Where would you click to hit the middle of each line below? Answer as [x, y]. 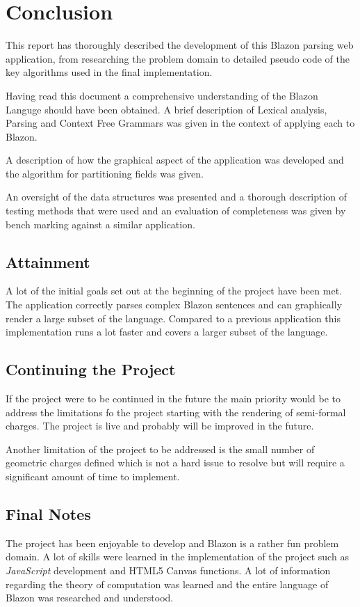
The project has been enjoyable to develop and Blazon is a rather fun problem [172, 543]
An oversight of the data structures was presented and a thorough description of [177, 197]
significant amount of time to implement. [93, 476]
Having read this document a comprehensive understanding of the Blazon [162, 95]
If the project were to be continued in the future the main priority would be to [173, 399]
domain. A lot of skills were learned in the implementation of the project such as [177, 557]
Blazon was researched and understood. [90, 598]
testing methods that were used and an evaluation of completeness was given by [176, 211]
